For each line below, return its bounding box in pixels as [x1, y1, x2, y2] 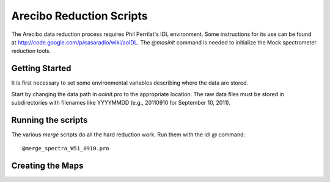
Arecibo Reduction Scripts [11, 9, 148, 23]
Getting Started [11, 63, 71, 74]
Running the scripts [11, 114, 88, 125]
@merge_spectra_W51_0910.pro [22, 145, 109, 152]
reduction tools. [11, 47, 51, 55]
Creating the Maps [11, 161, 84, 171]
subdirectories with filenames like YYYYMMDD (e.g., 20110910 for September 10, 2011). [11, 99, 231, 107]
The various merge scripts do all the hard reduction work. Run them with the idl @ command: [11, 131, 246, 138]
